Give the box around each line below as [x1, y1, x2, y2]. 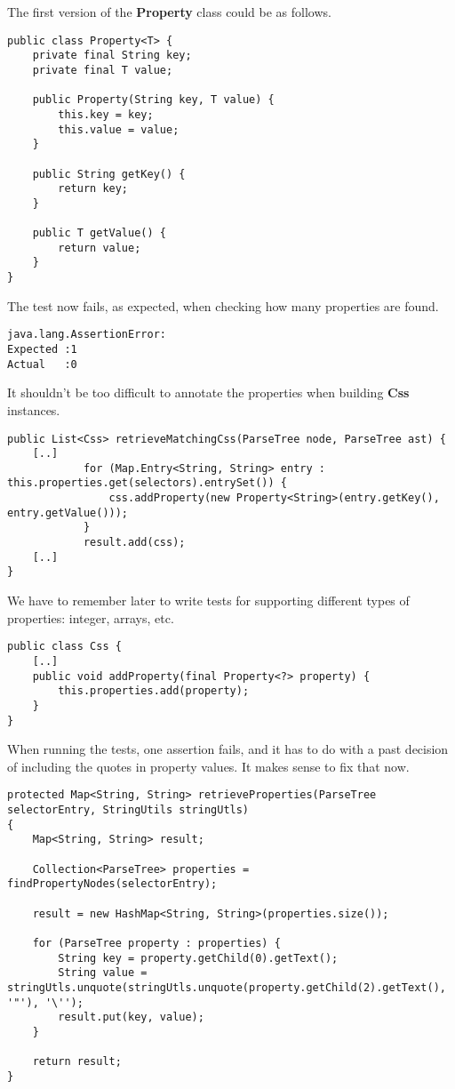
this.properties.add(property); [58, 685, 250, 698]
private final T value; [32, 63, 173, 76]
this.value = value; [58, 123, 180, 136]
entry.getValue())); [7, 506, 129, 519]
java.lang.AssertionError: [7, 328, 166, 341]
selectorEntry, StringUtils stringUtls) [7, 804, 250, 817]
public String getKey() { [32, 167, 186, 180]
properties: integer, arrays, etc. [7, 608, 174, 627]
